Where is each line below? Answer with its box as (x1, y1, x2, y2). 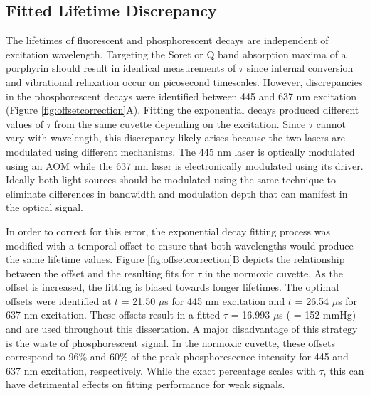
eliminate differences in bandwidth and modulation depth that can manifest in (6, 186, 348, 200)
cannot (316, 116, 346, 131)
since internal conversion (246, 60, 354, 75)
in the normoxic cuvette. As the (204, 265, 343, 280)
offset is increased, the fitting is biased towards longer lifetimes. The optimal (6, 279, 339, 294)
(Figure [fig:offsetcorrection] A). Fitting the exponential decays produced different (6, 102, 359, 117)
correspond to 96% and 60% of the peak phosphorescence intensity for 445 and (6, 349, 349, 364)
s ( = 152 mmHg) (279, 307, 356, 322)
